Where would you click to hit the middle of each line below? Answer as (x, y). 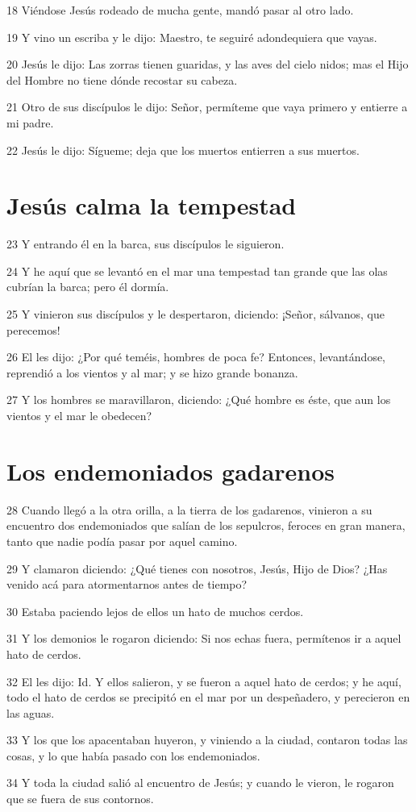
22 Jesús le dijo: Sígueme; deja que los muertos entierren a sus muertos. (183, 150)
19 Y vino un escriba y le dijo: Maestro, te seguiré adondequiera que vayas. (192, 37)
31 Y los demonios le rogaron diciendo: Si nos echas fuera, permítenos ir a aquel (204, 638)
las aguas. (31, 712)
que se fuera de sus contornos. (80, 799)
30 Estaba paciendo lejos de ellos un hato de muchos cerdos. (155, 611)
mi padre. (30, 122)
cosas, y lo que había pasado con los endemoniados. (133, 755)
